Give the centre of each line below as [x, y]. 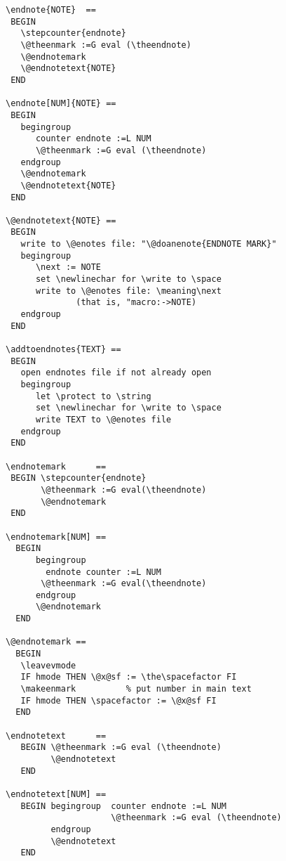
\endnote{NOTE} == [51, 10]
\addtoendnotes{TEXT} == [63, 350]
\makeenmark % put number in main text [136, 689]
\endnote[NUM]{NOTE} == [61, 104]
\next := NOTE [68, 267]
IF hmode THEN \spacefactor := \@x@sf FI [118, 700]
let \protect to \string [93, 396]
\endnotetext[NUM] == [56, 794]
